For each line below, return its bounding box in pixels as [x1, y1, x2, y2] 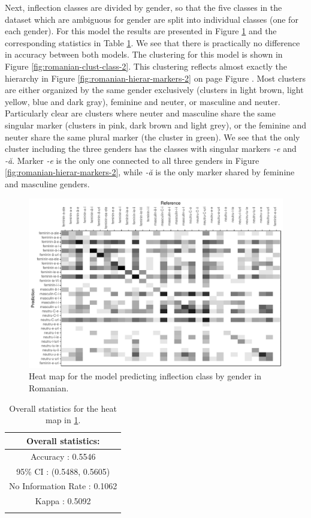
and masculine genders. [5, 177, 90, 190]
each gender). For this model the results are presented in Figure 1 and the [5, 25, 277, 37]
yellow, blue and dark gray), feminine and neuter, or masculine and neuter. [5, 95, 280, 107]
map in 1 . [45, 414, 81, 426]
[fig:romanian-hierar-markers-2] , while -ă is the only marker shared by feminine [5, 166, 295, 178]
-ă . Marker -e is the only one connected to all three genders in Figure [5, 154, 259, 166]
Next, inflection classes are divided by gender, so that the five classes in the [5, 1, 282, 13]
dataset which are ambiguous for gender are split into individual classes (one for [5, 13, 298, 25]
